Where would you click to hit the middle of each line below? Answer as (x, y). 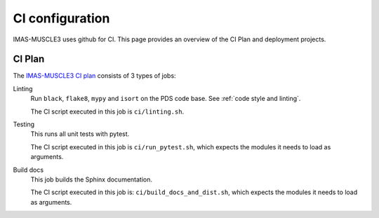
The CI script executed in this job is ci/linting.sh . (107, 111)
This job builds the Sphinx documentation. (92, 179)
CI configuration (61, 18)
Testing (24, 124)
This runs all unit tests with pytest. (80, 134)
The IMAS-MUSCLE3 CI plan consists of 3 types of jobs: (94, 76)
